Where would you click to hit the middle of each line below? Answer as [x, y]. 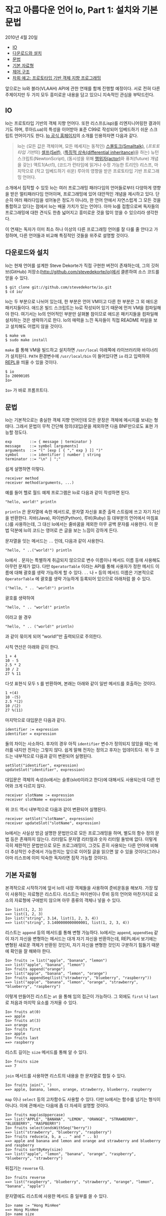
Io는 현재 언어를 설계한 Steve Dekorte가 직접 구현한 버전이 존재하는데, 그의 [78, 265]
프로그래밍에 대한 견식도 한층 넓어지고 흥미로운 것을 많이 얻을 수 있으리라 [75, 212]
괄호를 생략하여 [20, 598]
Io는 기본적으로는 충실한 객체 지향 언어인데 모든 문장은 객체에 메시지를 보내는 [79, 420]
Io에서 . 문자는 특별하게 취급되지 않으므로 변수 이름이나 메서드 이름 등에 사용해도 [83, 560]
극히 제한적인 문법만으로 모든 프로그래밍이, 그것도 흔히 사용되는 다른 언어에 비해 [82, 845]
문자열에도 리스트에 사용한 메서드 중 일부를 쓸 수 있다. [56, 1196]
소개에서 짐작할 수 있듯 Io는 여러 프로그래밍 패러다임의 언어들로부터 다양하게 [79, 188]
